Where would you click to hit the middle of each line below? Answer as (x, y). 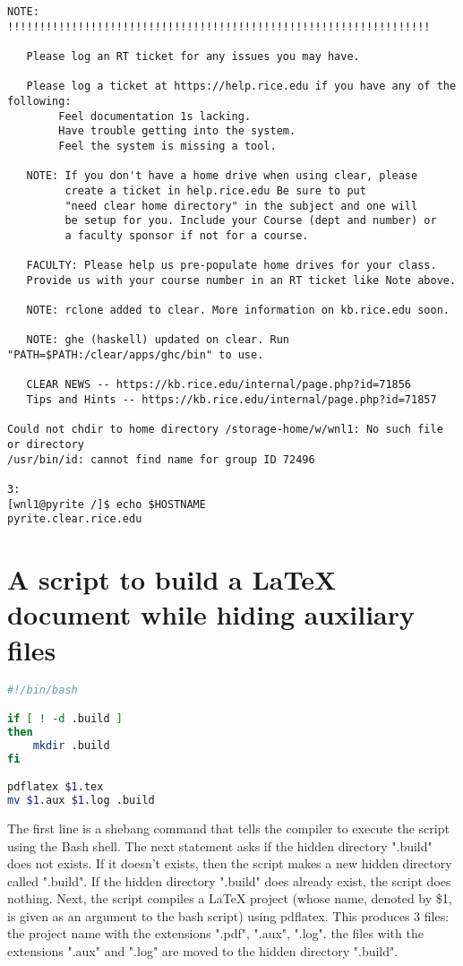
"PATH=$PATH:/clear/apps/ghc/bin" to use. (136, 355)
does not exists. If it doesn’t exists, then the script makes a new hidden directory (230, 863)
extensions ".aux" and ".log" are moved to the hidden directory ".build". (203, 951)
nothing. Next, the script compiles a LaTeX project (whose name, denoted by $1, (230, 898)
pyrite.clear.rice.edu (75, 519)
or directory (46, 445)
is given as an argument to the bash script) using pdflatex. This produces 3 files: (228, 915)
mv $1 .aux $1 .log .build (81, 801)
